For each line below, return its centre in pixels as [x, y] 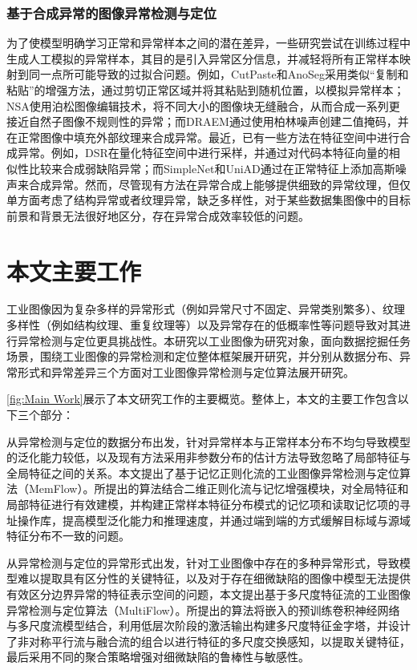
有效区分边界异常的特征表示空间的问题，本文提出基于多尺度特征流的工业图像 [208, 593]
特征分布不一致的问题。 [68, 536]
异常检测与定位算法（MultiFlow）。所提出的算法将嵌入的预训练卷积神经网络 [203, 609]
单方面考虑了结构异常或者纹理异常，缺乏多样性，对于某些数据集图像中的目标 [208, 200]
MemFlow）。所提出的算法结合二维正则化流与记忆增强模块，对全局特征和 [219, 488]
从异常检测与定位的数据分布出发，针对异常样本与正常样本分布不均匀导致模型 [208, 441]
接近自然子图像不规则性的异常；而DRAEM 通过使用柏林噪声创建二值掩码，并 [208, 121]
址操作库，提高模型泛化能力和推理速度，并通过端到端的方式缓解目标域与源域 [208, 520]
